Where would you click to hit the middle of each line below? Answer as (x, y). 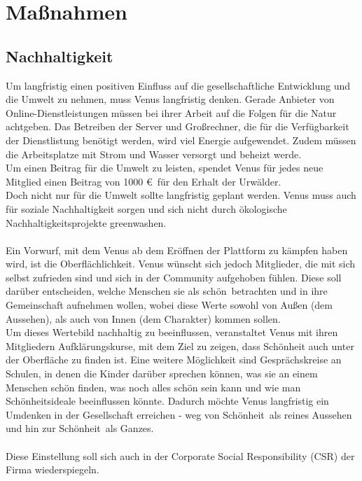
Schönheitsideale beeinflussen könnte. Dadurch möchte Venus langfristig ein (167, 401)
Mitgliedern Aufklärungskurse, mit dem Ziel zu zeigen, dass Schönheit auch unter (180, 346)
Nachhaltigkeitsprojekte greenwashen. (86, 222)
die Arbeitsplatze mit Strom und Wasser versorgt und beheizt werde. (154, 154)
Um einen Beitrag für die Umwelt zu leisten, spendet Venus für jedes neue (165, 168)
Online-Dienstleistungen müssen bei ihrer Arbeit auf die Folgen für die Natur (171, 112)
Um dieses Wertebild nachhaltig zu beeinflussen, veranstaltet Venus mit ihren (172, 332)
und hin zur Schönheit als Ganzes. (80, 428)
